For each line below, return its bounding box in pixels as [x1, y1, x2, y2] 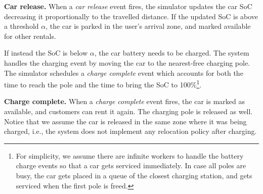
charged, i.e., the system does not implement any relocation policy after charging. [4, 126, 257, 136]
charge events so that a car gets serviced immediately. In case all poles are [16, 160, 246, 171]
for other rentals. [4, 30, 56, 41]
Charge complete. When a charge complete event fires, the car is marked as [4, 96, 245, 107]
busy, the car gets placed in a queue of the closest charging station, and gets [16, 170, 252, 180]
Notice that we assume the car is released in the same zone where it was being [4, 116, 247, 126]
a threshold [4, 21, 39, 31]
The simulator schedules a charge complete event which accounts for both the [4, 67, 243, 78]
